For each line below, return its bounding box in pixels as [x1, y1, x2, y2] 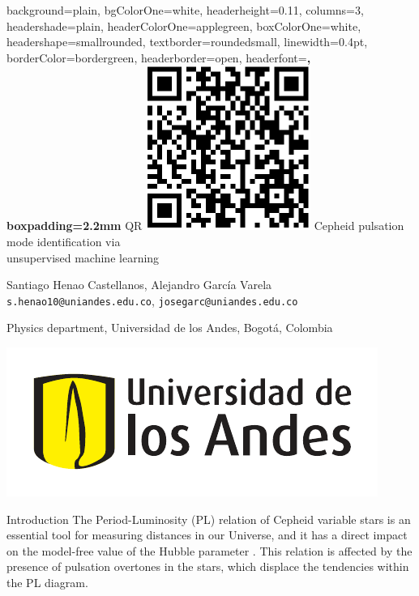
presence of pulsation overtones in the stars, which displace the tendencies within [6, 558, 409, 575]
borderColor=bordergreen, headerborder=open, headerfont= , [6, 49, 311, 66]
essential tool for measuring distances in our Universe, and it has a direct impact [6, 526, 408, 543]
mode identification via [6, 232, 121, 249]
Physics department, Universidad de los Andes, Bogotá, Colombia [6, 319, 333, 336]
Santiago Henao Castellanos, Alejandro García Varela [6, 276, 272, 293]
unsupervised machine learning [6, 249, 160, 266]
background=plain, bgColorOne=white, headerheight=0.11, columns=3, [6, 2, 364, 18]
